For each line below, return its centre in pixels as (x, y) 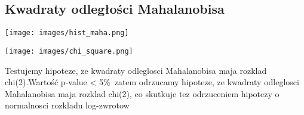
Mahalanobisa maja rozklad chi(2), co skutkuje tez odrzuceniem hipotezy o (142, 93)
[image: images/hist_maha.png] (67, 33)
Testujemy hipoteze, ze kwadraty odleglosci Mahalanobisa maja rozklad (136, 70)
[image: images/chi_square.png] (69, 51)
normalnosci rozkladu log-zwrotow (67, 105)
